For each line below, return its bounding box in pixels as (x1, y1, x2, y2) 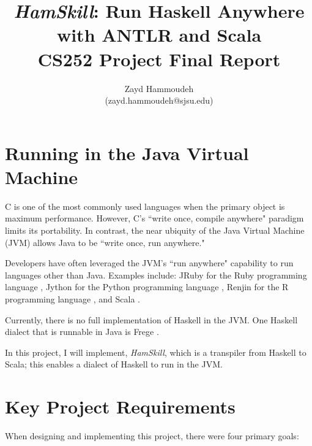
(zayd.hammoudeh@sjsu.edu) (105, 94, 214, 107)
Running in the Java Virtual (5, 140, 249, 165)
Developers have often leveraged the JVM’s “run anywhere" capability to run (5, 256, 294, 269)
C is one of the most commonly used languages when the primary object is (5, 199, 285, 212)
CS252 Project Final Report (37, 46, 281, 71)
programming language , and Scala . (5, 292, 141, 305)
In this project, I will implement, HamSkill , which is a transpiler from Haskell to (5, 345, 306, 358)
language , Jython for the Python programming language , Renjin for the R (5, 280, 289, 293)
